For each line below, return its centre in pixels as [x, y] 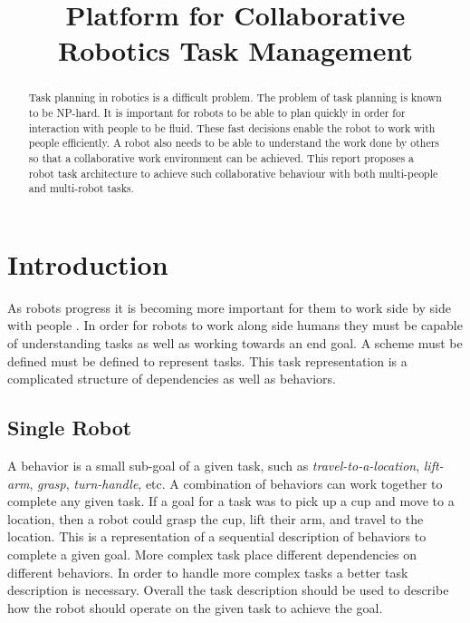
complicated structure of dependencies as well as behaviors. [172, 379]
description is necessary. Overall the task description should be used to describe [228, 590]
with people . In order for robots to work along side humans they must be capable [235, 325]
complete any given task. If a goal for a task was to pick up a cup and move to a [231, 501]
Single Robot [70, 428]
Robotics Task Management [235, 50]
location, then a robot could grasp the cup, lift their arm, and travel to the [216, 518]
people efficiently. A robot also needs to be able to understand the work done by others [234, 143]
